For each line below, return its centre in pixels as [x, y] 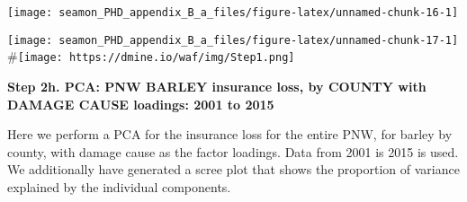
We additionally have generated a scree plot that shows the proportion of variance [233, 169]
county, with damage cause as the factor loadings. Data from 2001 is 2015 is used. [233, 151]
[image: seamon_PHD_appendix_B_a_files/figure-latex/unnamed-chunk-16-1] [233, 13]
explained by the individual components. [119, 186]
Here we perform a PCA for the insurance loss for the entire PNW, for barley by [230, 134]
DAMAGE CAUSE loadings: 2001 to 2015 [141, 104]
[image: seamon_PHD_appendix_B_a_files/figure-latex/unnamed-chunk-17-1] [233, 40]
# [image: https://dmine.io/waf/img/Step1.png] [151, 56]
